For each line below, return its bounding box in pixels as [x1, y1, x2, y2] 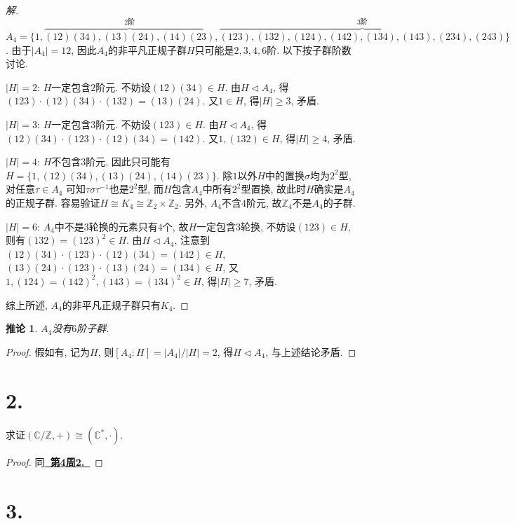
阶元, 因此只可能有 [86, 154, 170, 169]
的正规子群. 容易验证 [6, 195, 100, 209]
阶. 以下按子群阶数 [267, 42, 352, 57]
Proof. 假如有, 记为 [6, 344, 91, 359]
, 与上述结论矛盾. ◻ [265, 344, 356, 359]
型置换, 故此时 [241, 181, 306, 196]
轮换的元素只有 [88, 219, 158, 233]
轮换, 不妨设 [241, 219, 296, 233]
